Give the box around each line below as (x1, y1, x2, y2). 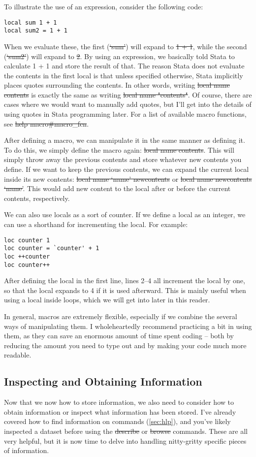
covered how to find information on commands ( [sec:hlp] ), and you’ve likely (4, 416, 231, 426)
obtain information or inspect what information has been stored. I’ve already (4, 406, 236, 417)
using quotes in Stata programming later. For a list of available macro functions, (4, 109, 247, 119)
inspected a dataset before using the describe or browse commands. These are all (4, 425, 248, 436)
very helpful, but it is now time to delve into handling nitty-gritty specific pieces (4, 435, 247, 446)
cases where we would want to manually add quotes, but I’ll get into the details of (4, 99, 252, 109)
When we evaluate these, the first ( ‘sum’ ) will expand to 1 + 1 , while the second (4, 41, 247, 51)
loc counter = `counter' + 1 (4, 245, 99, 252)
